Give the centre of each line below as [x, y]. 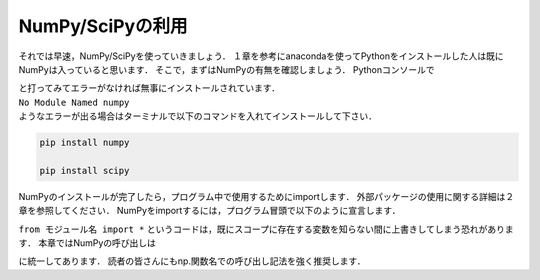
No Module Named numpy [74, 102]
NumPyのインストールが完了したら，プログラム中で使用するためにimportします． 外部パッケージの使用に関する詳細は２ [266, 196]
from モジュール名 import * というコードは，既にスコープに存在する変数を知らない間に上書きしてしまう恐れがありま [266, 229]
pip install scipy [84, 170]
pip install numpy [84, 143]
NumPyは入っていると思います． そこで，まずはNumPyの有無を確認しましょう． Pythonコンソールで [226, 69]
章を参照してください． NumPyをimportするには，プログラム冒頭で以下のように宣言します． [209, 211]
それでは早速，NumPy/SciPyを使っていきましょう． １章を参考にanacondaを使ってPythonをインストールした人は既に [261, 56]
